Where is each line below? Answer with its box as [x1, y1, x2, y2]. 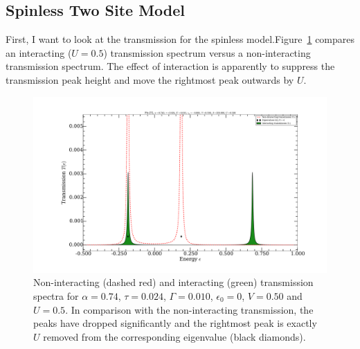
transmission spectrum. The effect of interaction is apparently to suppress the [6, 59, 335, 73]
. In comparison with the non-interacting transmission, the [65, 302, 314, 316]
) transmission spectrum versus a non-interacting [103, 45, 311, 60]
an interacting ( [6, 45, 72, 60]
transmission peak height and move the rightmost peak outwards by [6, 72, 294, 87]
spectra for [33, 289, 79, 303]
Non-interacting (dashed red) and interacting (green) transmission [33, 275, 314, 289]
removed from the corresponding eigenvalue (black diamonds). [43, 329, 306, 343]
